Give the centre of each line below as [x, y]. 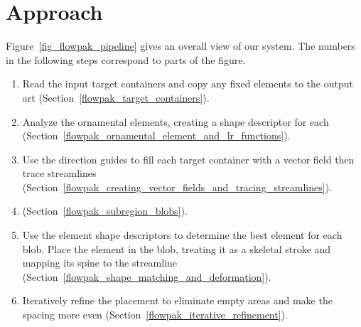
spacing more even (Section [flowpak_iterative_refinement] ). [155, 315]
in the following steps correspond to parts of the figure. [126, 59]
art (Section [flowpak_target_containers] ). [116, 97]
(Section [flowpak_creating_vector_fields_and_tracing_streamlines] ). [177, 187]
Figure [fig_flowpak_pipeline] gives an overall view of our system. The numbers [180, 46]
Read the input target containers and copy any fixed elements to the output [188, 84]
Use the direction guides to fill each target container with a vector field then [188, 159]
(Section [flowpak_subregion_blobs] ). [105, 211]
